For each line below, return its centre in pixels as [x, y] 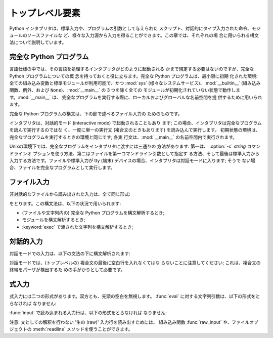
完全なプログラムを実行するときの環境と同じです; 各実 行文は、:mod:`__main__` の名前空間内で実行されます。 [123, 137]
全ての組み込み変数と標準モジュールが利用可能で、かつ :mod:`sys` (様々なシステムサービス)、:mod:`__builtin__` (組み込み [135, 83]
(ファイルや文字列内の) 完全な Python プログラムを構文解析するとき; [93, 213]
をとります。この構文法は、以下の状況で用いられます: [65, 203]
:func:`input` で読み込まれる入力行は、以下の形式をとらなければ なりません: [88, 313]
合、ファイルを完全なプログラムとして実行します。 [62, 167]
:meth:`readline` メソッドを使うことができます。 [83, 329]
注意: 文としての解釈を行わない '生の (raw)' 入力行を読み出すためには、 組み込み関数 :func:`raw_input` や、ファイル [129, 322]
